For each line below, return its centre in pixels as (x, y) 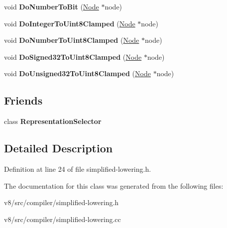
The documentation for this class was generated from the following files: (114, 185)
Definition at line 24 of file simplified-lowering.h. (78, 169)
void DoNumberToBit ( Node (52, 6)
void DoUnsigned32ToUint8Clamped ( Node (77, 73)
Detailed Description (58, 148)
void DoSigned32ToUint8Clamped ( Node (73, 57)
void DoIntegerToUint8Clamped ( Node (70, 23)
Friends (23, 100)
